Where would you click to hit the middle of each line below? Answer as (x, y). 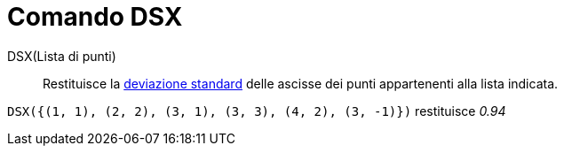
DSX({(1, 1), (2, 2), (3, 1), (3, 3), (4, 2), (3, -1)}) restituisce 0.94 (257, 111)
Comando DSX (95, 17)
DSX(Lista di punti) (62, 56)
